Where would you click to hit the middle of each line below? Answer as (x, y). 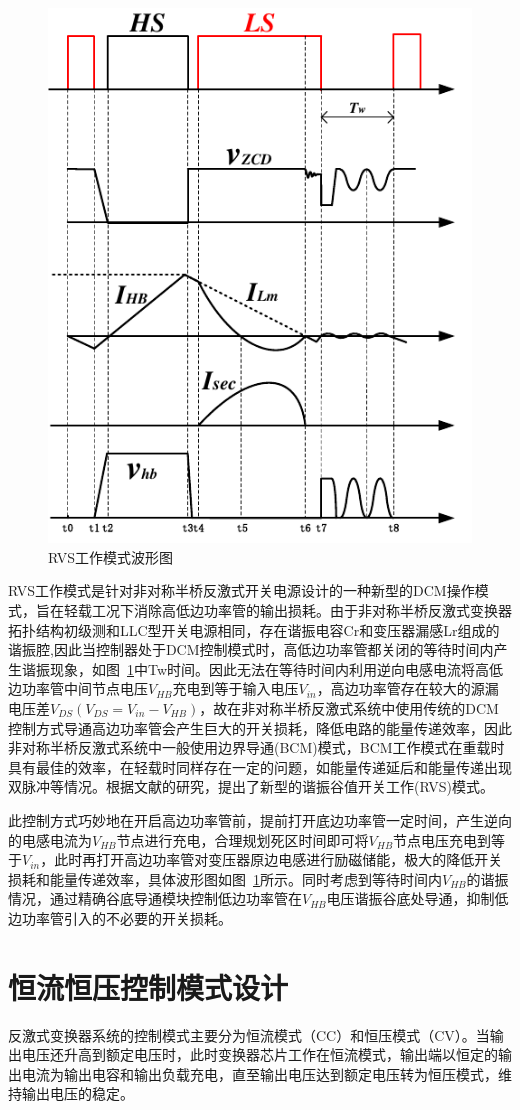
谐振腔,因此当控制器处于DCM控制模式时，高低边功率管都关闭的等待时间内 (251, 649)
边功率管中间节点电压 (78, 688)
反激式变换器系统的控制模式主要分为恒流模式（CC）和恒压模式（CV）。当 (249, 1034)
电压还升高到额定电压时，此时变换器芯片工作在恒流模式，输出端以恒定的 (259, 1054)
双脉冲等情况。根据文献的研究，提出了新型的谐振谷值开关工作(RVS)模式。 (251, 786)
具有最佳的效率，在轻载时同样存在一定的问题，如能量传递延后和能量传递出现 (260, 766)
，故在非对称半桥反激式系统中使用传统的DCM (349, 707)
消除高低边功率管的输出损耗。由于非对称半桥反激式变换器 (322, 609)
